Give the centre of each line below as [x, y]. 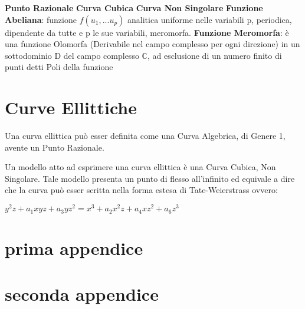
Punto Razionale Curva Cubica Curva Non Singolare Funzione [134, 8]
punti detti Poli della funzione [59, 67]
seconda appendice [82, 294]
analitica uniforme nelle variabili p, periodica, [210, 19]
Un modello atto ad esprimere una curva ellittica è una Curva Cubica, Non [140, 167]
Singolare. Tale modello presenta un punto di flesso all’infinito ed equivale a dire [150, 178]
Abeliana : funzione [41, 19]
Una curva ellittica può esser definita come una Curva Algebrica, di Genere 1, [145, 136]
